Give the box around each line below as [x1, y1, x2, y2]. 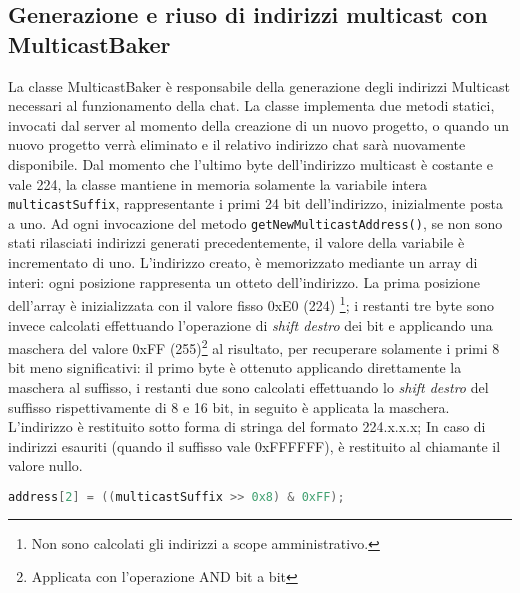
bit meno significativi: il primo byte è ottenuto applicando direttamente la [8, 357, 462, 378]
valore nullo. [8, 455, 83, 476]
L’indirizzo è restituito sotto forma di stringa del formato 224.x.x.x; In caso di [8, 416, 486, 437]
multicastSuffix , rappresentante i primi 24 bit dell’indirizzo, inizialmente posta [8, 193, 504, 214]
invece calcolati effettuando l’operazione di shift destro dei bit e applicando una [8, 314, 493, 335]
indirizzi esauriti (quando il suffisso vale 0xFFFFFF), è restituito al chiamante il [8, 435, 501, 456]
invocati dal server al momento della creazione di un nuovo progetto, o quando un [8, 114, 510, 135]
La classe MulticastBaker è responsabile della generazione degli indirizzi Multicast [8, 75, 510, 96]
